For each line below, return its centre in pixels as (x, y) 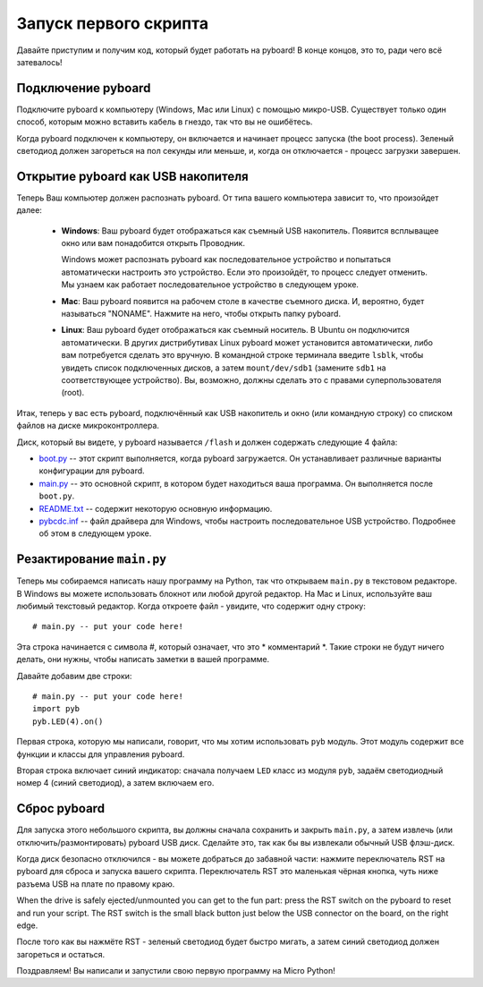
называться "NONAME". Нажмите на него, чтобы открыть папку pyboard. (201, 314)
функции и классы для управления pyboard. (101, 754)
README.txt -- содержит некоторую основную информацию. (156, 508)
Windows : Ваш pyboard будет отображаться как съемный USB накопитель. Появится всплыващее (250, 230)
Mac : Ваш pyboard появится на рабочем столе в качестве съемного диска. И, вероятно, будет (243, 301)
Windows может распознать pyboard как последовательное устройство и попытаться (226, 260)
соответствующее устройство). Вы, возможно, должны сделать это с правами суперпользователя (251, 380)
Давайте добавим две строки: (74, 676)
